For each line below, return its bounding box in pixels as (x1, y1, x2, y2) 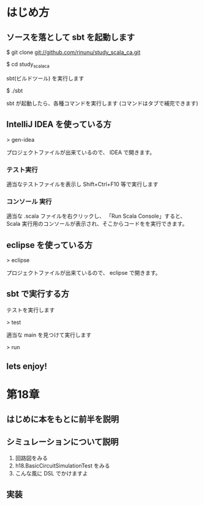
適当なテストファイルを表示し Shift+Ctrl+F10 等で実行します (6, 180, 159, 188)
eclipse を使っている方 (6, 240, 93, 250)
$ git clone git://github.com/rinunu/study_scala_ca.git (6, 48, 141, 56)
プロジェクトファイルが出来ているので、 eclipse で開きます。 (6, 269, 161, 277)
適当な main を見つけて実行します (6, 331, 92, 338)
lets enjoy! (6, 361, 47, 372)
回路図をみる (15, 454, 48, 461)
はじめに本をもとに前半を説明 (6, 414, 119, 424)
